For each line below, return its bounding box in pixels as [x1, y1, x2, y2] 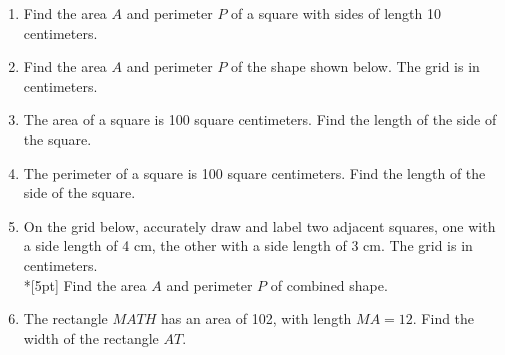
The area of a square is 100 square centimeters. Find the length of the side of [23, 109, 497, 130]
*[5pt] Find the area [23, 274, 147, 295]
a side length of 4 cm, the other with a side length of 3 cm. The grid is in [23, 235, 473, 256]
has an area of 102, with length [161, 308, 352, 329]
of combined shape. [270, 274, 388, 295]
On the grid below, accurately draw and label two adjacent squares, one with [23, 215, 496, 236]
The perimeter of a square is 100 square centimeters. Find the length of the [23, 162, 486, 183]
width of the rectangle [23, 327, 159, 348]
